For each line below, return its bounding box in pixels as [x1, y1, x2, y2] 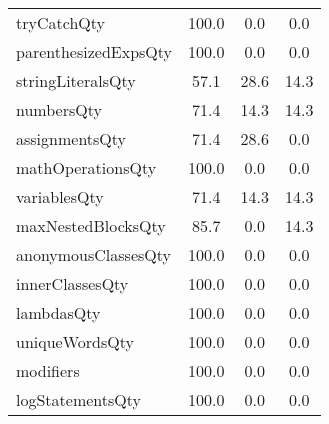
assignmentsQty [16, 127, 127, 150]
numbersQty [16, 98, 102, 121]
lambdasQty [16, 301, 101, 324]
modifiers [16, 359, 80, 382]
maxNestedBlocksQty [16, 214, 166, 237]
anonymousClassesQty [16, 243, 172, 266]
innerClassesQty [16, 272, 129, 295]
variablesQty [16, 185, 104, 208]
